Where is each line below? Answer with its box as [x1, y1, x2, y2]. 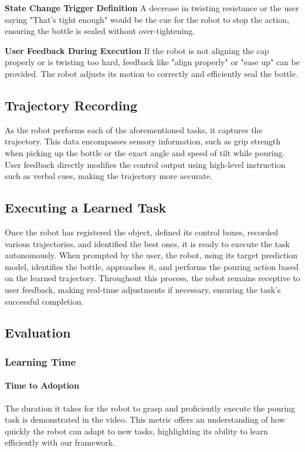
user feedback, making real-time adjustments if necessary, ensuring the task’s [5, 283, 281, 295]
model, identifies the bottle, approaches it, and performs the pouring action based [5, 260, 299, 272]
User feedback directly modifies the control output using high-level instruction [5, 158, 286, 170]
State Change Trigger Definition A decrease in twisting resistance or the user [5, 2, 299, 14]
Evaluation [5, 323, 71, 342]
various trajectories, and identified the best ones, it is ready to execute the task [5, 237, 290, 249]
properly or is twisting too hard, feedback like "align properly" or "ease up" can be [5, 56, 300, 68]
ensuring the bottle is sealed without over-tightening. [5, 25, 195, 37]
